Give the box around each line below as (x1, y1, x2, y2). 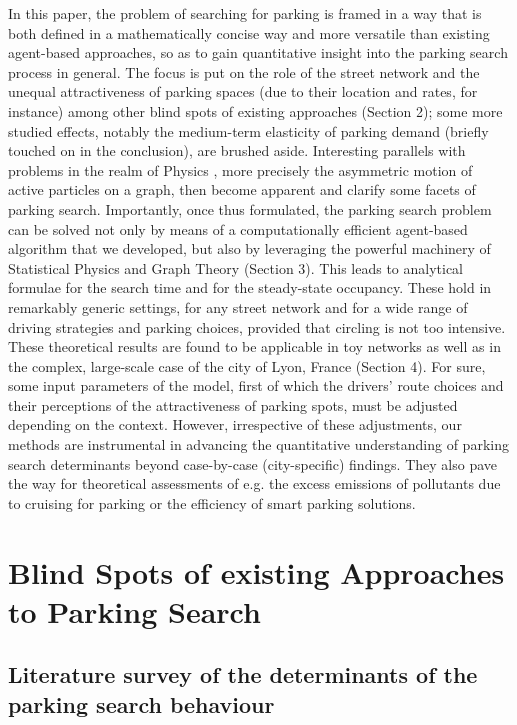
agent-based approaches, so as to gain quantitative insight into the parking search (8, 42, 508, 63)
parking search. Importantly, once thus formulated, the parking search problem (8, 198, 492, 219)
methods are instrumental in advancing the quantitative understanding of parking (8, 434, 509, 455)
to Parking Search (8, 590, 261, 631)
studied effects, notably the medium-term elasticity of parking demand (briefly (8, 120, 489, 141)
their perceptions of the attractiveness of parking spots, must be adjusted (8, 394, 458, 415)
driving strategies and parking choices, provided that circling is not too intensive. (8, 316, 506, 337)
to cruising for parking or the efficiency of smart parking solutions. (8, 492, 416, 513)
